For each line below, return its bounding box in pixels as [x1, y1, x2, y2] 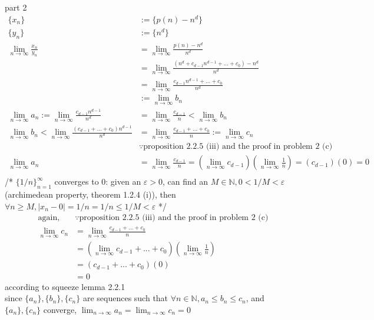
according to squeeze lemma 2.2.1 [5, 280, 125, 292]
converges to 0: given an [54, 175, 141, 188]
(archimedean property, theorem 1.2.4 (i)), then [5, 188, 176, 201]
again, [38, 214, 60, 222]
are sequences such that [82, 292, 168, 304]
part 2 [5, 1, 27, 13]
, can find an [163, 175, 208, 188]
